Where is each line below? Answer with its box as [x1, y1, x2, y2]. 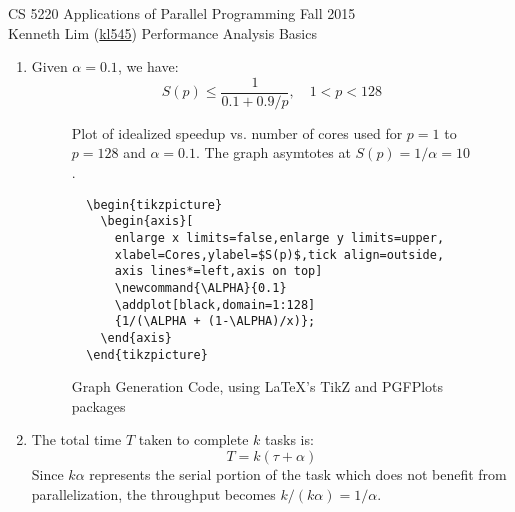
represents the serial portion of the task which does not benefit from [89, 463, 507, 484]
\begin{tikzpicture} [86, 197, 223, 212]
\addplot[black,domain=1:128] [114, 297, 316, 312]
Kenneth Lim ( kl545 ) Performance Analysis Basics [8, 22, 317, 43]
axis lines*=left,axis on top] [114, 264, 323, 279]
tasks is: [265, 429, 314, 450]
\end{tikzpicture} [86, 347, 208, 362]
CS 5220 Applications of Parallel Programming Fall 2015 [8, 3, 356, 23]
